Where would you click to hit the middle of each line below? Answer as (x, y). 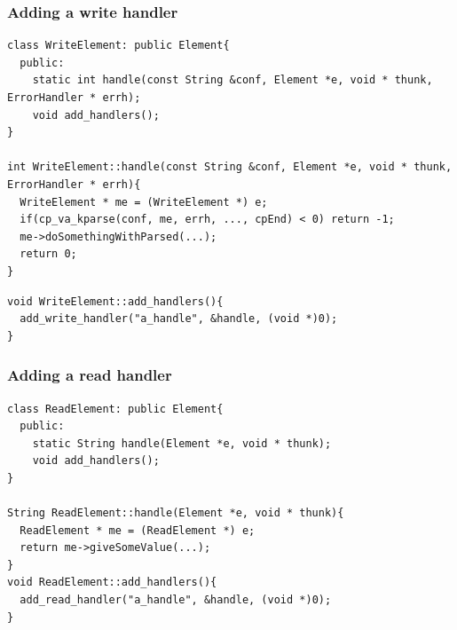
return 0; (48, 254)
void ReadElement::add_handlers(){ (112, 583)
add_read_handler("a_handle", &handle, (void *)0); (176, 600)
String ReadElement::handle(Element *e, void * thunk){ (176, 513)
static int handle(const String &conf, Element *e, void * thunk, (232, 80)
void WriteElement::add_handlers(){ (115, 301)
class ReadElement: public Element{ (115, 409)
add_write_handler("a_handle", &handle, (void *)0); (179, 319)
